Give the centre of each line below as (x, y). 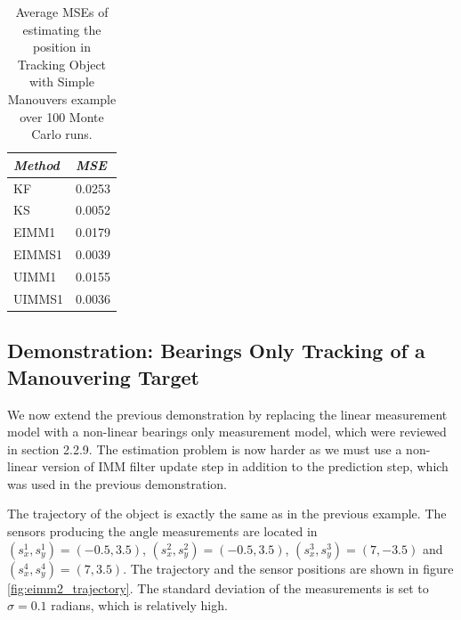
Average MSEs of (62, 12)
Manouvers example (62, 98)
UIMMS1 (39, 298)
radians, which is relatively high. (139, 605)
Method (36, 164)
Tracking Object (62, 64)
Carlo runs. (62, 134)
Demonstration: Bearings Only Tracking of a (216, 351)
